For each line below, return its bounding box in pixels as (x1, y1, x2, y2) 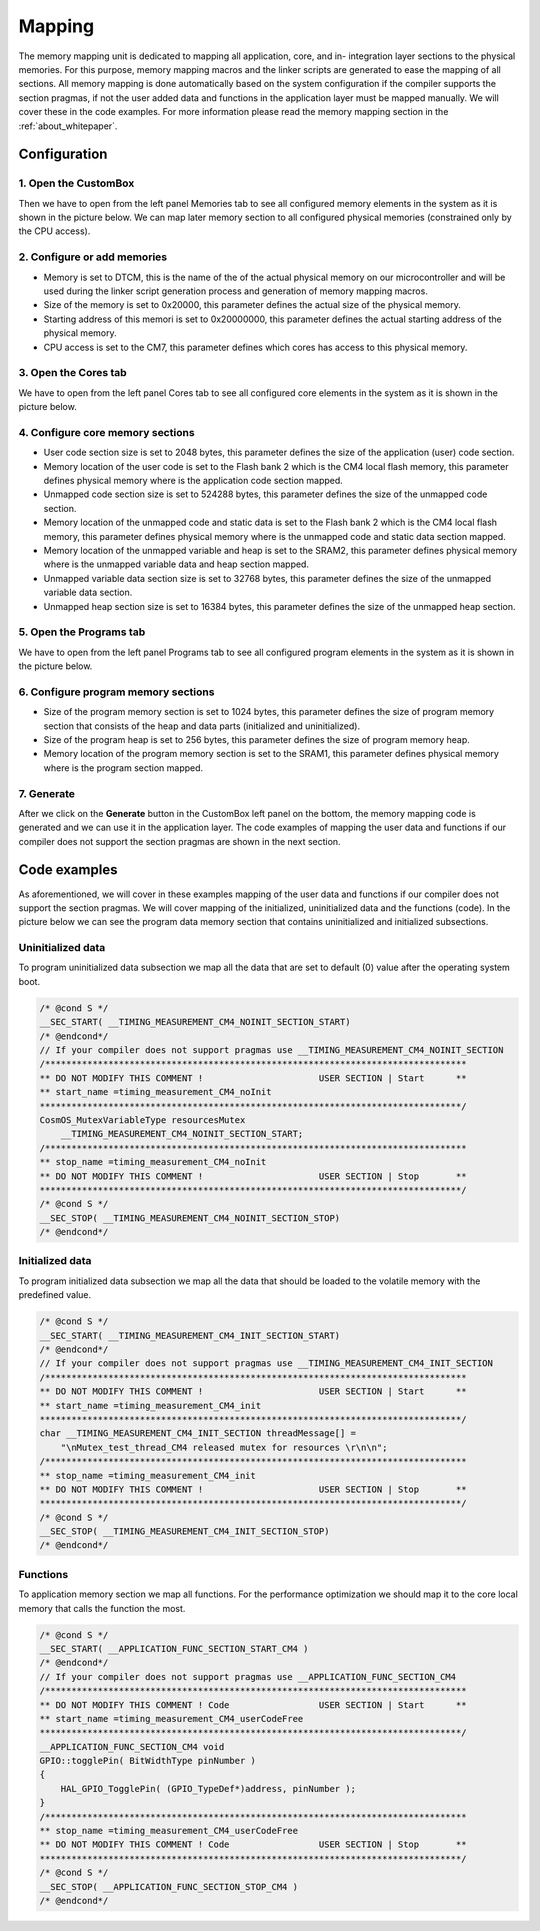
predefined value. (18, 1289, 92, 1301)
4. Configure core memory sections (18, 425, 195, 439)
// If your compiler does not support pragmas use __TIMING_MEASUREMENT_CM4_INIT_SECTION (39, 1358, 494, 1369)
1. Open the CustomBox (18, 176, 135, 190)
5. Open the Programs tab (18, 625, 146, 639)
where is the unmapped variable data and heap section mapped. (43, 558, 310, 570)
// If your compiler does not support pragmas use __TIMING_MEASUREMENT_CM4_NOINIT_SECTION (39, 1045, 504, 1056)
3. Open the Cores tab (18, 366, 127, 380)
